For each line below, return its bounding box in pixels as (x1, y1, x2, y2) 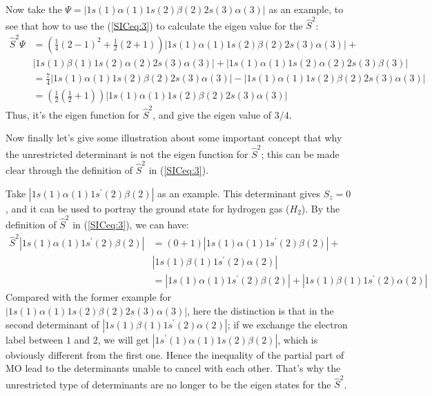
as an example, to (268, 2, 344, 16)
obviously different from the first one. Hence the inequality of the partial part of (6, 347, 344, 362)
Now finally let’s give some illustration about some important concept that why (6, 130, 342, 145)
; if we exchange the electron (227, 317, 348, 331)
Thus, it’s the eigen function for (6, 107, 140, 121)
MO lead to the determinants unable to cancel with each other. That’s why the (6, 361, 341, 375)
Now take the (6, 2, 62, 16)
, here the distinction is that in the (187, 303, 334, 317)
